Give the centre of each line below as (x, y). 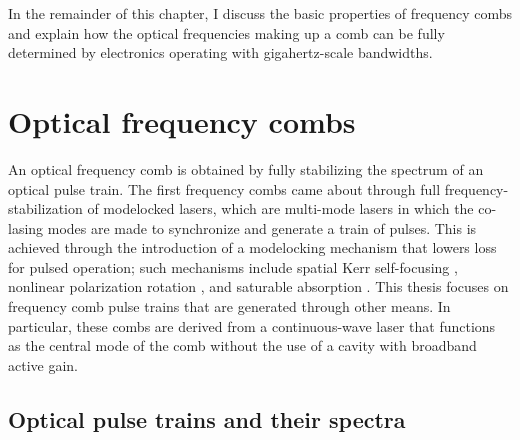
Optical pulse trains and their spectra (207, 418)
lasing (26, 227)
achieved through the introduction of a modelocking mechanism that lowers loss (252, 247)
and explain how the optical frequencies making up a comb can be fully (226, 32)
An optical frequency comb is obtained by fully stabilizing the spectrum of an (246, 168)
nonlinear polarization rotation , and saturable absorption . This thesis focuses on (258, 286)
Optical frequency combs (182, 120)
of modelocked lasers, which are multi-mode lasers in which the (280, 208)
